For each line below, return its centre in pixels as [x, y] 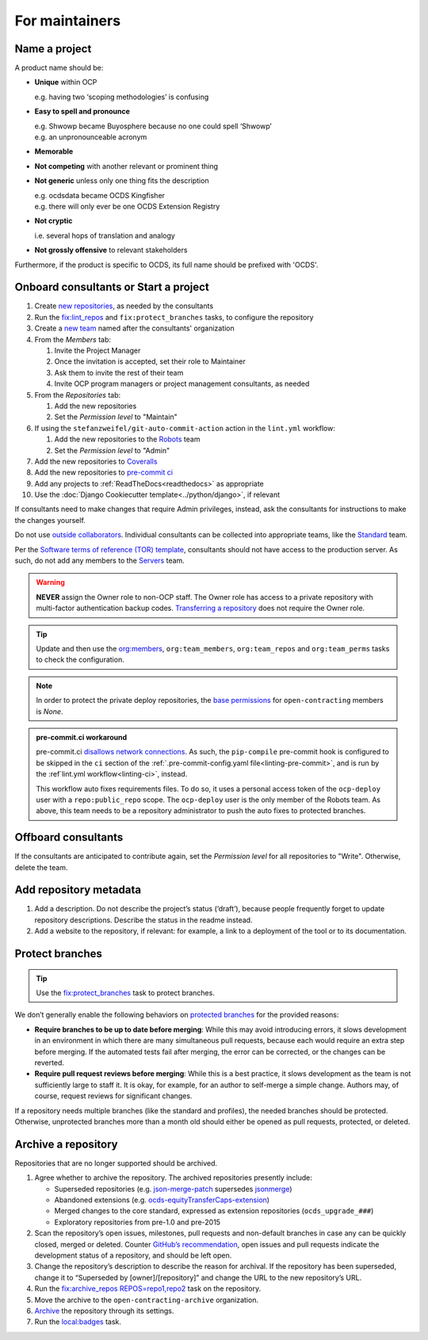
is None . [50, 711]
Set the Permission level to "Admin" [112, 450]
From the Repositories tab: [78, 395]
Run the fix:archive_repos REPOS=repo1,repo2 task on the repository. [148, 1288]
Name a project [53, 49]
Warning [50, 582]
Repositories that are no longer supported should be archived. [116, 1163]
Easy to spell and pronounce [82, 112]
